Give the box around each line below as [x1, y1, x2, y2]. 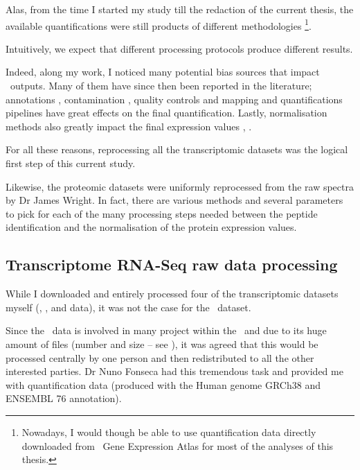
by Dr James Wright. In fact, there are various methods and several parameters [6, 193, 343, 207]
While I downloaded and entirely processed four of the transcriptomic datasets [6, 286, 339, 301]
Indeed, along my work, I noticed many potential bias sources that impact [6, 64, 320, 79]
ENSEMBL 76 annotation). [6, 391, 122, 406]
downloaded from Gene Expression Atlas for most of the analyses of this [21, 438, 334, 453]
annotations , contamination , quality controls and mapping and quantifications [6, 92, 343, 106]
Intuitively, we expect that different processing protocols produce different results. [6, 41, 353, 55]
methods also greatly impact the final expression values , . [6, 119, 252, 133]
